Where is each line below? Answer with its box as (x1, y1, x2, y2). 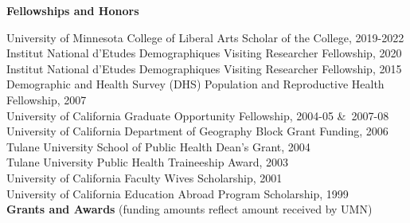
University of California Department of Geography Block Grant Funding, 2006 (6, 123, 389, 139)
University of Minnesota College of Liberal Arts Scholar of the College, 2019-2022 (6, 29, 404, 45)
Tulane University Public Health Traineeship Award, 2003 (6, 154, 289, 170)
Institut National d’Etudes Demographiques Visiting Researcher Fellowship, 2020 (6, 45, 402, 61)
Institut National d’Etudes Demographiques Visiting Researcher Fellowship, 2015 (6, 60, 402, 76)
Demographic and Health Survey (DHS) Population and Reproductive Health (6, 76, 385, 92)
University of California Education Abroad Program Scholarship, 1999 (6, 185, 349, 201)
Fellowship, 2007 (6, 91, 87, 108)
